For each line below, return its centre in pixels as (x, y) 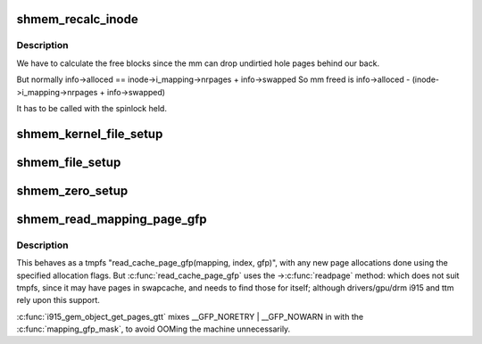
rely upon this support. (58, 300)
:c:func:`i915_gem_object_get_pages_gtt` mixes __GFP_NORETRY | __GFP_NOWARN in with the (190, 316)
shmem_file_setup (69, 162)
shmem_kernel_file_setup (90, 134)
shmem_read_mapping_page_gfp (112, 219)
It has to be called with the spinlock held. (91, 108)
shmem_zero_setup (72, 190)
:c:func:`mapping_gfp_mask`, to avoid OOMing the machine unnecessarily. (154, 329)
